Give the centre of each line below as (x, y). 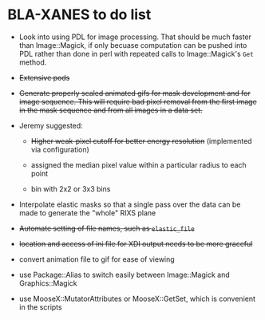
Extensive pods (44, 77)
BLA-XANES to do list (79, 15)
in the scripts (40, 307)
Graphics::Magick (48, 283)
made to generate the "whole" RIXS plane (87, 212)
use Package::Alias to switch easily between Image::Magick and (124, 275)
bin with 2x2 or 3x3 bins (71, 188)
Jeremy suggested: (51, 125)
